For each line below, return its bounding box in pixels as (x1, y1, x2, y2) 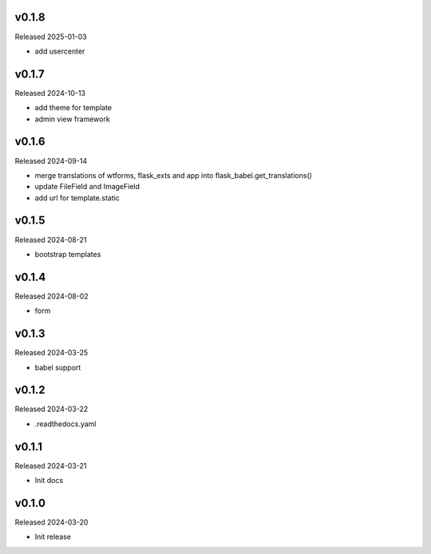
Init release (34, 532, 72, 542)
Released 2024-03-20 (14, 517, 89, 527)
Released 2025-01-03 (14, 32, 87, 42)
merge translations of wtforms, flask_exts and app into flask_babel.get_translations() (34, 170, 313, 180)
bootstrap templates (34, 249, 101, 259)
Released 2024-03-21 (14, 461, 87, 470)
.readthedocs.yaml (34, 419, 97, 429)
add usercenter (34, 46, 85, 56)
